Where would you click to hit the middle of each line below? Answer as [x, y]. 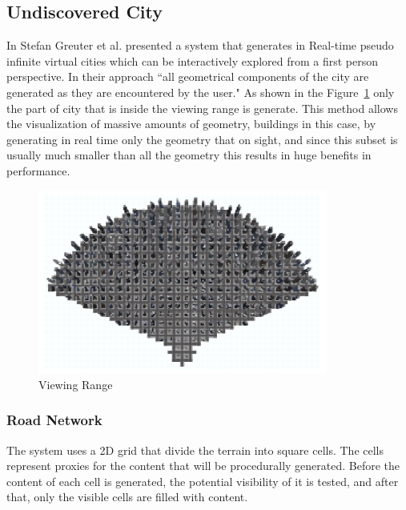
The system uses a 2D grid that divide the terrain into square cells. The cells [195, 450]
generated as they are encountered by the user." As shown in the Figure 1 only [201, 92]
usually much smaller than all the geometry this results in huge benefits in [189, 155]
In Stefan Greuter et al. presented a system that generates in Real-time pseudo [200, 45]
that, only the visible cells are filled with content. [127, 497]
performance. [38, 170]
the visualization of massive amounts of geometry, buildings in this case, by [191, 124]
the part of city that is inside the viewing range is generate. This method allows [202, 108]
